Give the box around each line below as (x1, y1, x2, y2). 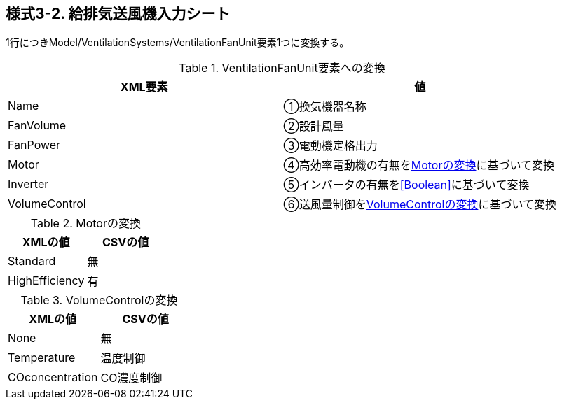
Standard (8, 254, 56, 269)
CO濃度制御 (100, 371, 163, 385)
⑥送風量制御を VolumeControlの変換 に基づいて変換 (283, 197, 556, 212)
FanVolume (8, 118, 67, 133)
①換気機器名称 (283, 99, 366, 114)
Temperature (8, 350, 76, 365)
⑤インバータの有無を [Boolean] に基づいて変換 (283, 178, 530, 192)
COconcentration (8, 370, 98, 385)
